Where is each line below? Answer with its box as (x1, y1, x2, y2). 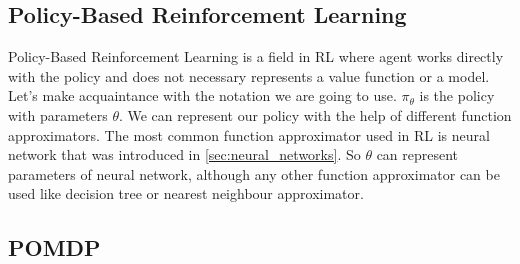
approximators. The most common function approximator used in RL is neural (8, 124, 490, 145)
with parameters (8, 104, 108, 125)
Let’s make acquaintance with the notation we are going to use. (8, 85, 397, 106)
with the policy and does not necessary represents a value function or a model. (8, 65, 490, 86)
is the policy (419, 85, 495, 106)
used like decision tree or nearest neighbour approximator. (8, 183, 364, 204)
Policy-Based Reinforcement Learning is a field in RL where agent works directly (8, 46, 504, 67)
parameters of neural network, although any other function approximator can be (8, 163, 500, 184)
